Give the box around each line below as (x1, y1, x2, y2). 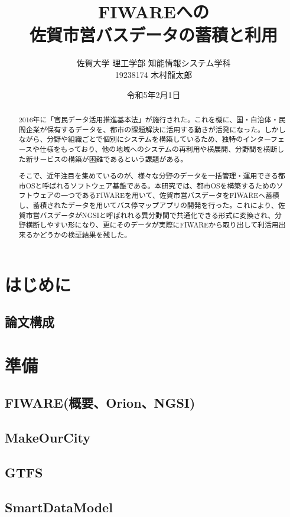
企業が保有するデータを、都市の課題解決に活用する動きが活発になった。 (25, 124, 265, 134)
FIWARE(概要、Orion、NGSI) (5, 394, 195, 412)
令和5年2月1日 (126, 88, 181, 100)
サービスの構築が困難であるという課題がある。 (32, 154, 188, 164)
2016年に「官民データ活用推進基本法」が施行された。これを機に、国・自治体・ (18, 114, 279, 124)
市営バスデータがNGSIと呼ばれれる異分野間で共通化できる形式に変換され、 (25, 210, 275, 220)
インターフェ (243, 134, 285, 144)
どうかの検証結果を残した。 (40, 230, 132, 239)
